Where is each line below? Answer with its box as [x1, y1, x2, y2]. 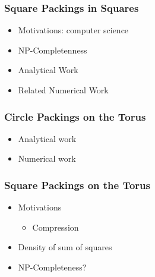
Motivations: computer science [18, 24, 129, 36]
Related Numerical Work [18, 84, 109, 96]
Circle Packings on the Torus [4, 109, 146, 124]
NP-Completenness [18, 43, 87, 56]
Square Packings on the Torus [4, 177, 150, 192]
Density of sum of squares [18, 241, 112, 253]
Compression [32, 221, 79, 233]
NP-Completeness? [18, 261, 87, 273]
